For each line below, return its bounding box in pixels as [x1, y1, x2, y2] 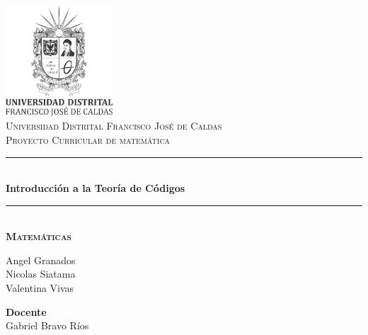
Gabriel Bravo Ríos [6, 318, 89, 333]
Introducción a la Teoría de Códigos [6, 181, 185, 195]
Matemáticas [6, 229, 71, 244]
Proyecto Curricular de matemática [6, 132, 171, 147]
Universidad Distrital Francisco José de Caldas [6, 118, 222, 133]
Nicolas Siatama [6, 266, 76, 281]
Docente [6, 304, 47, 319]
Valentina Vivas [6, 280, 74, 295]
